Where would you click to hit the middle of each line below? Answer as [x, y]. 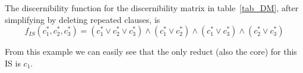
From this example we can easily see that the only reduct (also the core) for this [151, 52]
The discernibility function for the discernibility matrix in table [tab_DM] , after [152, 8]
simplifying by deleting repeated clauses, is [83, 19]
